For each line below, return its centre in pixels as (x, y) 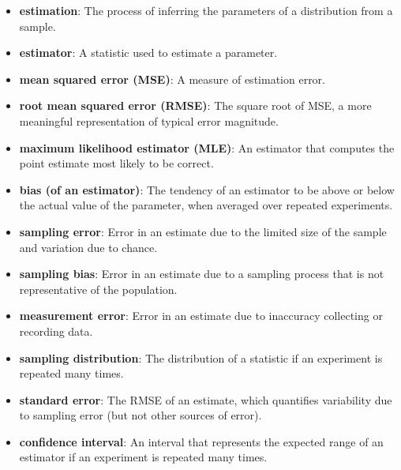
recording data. (56, 331)
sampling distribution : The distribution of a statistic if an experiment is (201, 357)
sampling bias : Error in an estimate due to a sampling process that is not (202, 274)
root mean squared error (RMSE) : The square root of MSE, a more (195, 105)
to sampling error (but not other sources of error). (141, 415)
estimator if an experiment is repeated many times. (143, 457)
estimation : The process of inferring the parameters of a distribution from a (206, 10)
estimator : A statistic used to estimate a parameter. (148, 53)
